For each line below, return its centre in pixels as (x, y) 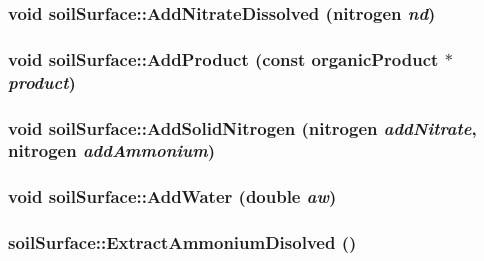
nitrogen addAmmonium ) (112, 150)
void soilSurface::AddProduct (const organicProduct (223, 58)
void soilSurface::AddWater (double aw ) (172, 196)
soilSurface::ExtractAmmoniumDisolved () (182, 242)
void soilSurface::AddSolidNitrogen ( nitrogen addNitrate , (242, 127)
